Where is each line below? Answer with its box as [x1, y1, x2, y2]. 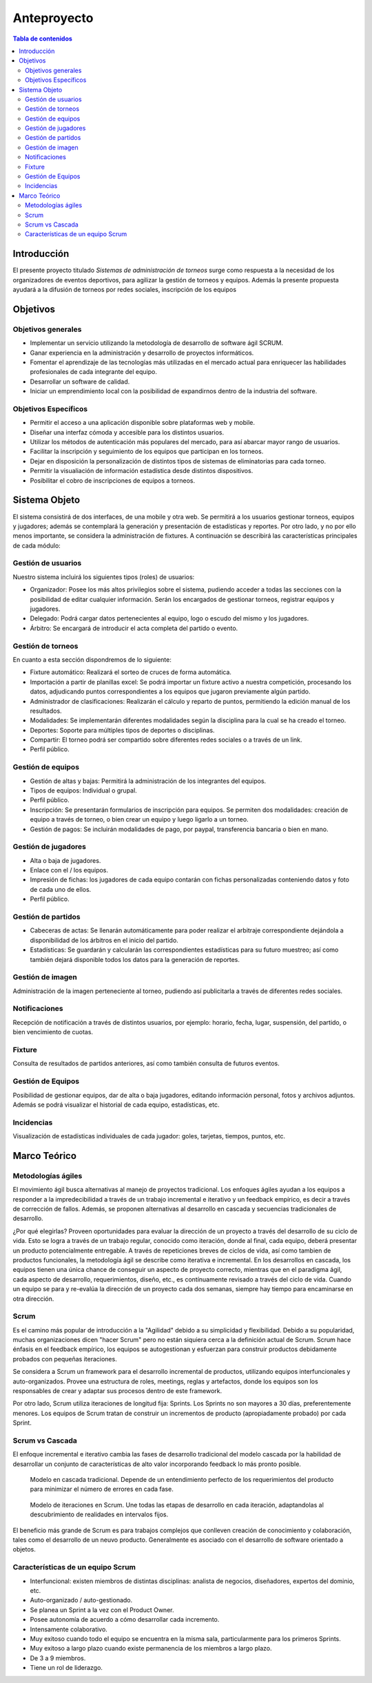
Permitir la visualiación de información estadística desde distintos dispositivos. [30, 467, 254, 475]
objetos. [12, 1545, 36, 1554]
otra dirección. [12, 1295, 54, 1303]
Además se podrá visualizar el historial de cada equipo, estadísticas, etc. [12, 1100, 220, 1109]
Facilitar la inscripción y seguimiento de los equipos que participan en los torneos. [30, 448, 264, 456]
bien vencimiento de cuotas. [12, 1028, 93, 1036]
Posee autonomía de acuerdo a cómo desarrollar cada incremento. [30, 1616, 220, 1624]
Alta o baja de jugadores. [30, 856, 101, 864]
